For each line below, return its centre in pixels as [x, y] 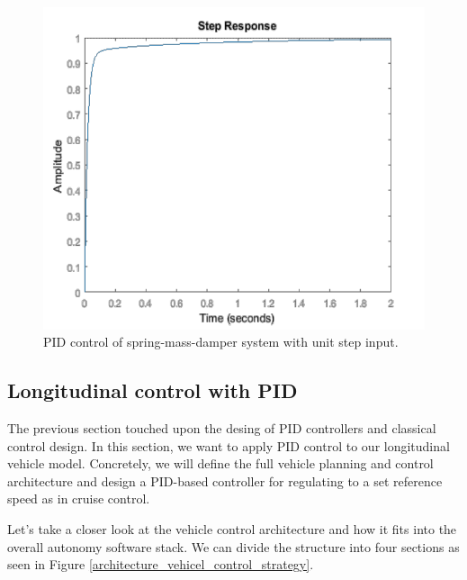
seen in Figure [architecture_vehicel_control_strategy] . [161, 564]
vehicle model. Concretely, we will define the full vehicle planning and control [220, 463]
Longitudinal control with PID [153, 390]
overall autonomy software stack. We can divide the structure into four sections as [233, 546]
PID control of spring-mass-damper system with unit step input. [221, 342]
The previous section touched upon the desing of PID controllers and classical [222, 428]
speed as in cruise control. [79, 498]
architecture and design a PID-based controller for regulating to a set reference [225, 480]
